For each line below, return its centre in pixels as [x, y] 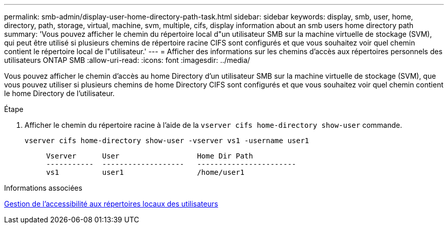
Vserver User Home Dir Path [150, 156]
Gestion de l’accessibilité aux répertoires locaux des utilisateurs [111, 204]
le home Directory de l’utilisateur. [60, 93]
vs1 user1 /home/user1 [145, 172]
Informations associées [43, 188]
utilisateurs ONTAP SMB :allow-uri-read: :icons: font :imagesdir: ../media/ [127, 60]
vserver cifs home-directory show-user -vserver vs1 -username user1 [167, 141]
